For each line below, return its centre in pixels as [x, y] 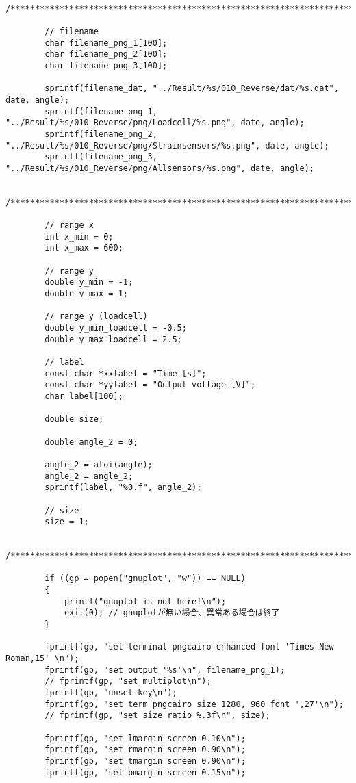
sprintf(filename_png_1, [101, 111]
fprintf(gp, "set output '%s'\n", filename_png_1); [165, 670]
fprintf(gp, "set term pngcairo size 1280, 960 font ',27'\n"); [194, 704]
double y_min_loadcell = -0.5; [116, 328]
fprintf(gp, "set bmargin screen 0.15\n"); [145, 772]
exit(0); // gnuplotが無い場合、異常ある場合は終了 [172, 613]
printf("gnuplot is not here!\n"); [145, 601]
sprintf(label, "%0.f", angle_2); [123, 488]
